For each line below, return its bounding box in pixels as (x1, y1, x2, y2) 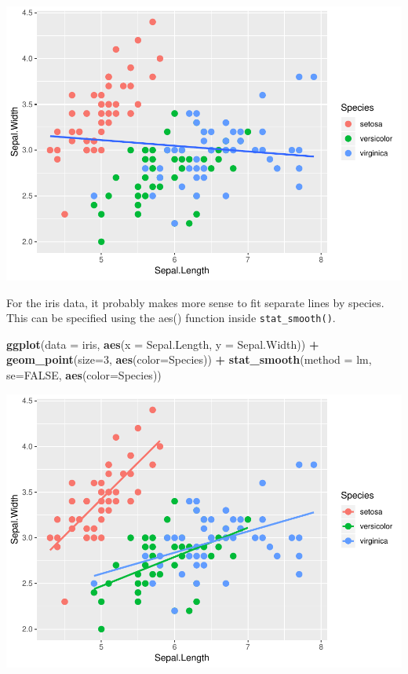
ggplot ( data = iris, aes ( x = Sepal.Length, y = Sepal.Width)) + (6, 335, 319, 352)
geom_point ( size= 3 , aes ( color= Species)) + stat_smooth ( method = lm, (6, 351, 372, 368)
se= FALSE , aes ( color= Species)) (6, 366, 162, 383)
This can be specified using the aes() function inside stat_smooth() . (6, 310, 336, 326)
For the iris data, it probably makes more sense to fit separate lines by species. (6, 294, 384, 310)
